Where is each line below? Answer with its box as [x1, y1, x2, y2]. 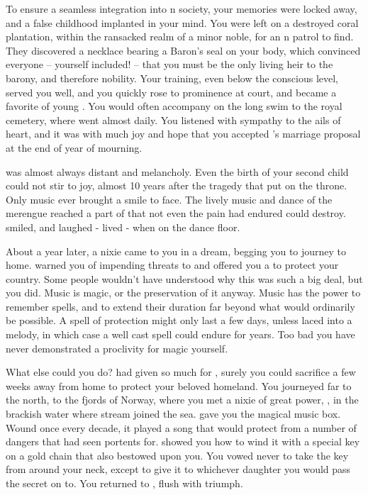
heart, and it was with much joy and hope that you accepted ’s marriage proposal [6, 126, 361, 141]
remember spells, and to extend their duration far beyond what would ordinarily [6, 299, 355, 313]
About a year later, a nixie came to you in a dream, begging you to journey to [6, 243, 347, 258]
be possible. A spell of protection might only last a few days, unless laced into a [6, 313, 352, 328]
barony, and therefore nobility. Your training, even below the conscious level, [6, 70, 339, 85]
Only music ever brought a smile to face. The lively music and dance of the [6, 191, 333, 206]
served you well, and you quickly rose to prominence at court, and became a [6, 84, 337, 99]
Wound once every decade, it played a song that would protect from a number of [6, 420, 357, 435]
